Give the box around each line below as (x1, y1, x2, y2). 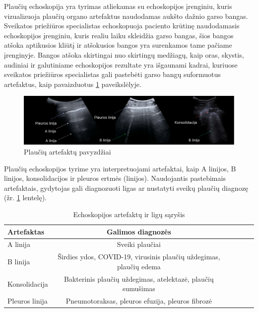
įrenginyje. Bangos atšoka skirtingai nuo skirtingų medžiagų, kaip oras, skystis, (4, 49, 244, 60)
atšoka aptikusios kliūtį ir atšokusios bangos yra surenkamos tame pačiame (4, 40, 232, 50)
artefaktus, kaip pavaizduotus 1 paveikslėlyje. (4, 78, 141, 89)
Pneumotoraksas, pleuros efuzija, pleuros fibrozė (65, 296, 212, 306)
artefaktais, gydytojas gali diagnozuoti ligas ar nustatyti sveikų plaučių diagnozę (4, 182, 249, 193)
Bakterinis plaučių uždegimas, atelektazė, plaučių (64, 273, 214, 284)
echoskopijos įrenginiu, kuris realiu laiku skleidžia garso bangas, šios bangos (4, 30, 234, 40)
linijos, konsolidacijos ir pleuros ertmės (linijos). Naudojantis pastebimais (4, 173, 226, 183)
